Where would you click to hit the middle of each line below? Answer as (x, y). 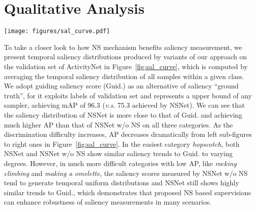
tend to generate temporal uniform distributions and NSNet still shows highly (122, 183)
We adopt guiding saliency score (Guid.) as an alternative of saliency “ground (121, 86)
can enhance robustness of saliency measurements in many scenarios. (108, 202)
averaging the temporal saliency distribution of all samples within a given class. (124, 76)
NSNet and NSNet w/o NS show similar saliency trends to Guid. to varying (118, 153)
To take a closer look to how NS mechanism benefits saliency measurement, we (123, 47)
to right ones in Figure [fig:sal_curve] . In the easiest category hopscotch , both (122, 144)
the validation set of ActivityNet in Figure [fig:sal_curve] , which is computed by (126, 66)
